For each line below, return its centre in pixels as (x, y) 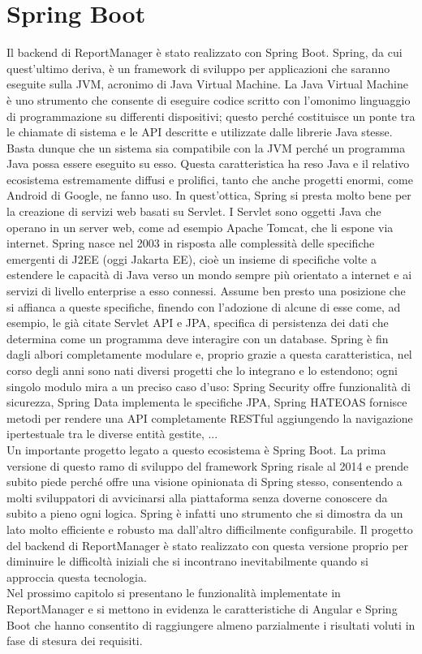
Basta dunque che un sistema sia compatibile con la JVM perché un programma (206, 147)
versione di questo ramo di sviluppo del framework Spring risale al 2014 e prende (208, 465)
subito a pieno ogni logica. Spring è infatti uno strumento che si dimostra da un (205, 513)
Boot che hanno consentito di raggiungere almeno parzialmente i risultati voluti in (211, 624)
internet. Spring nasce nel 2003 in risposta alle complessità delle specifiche (191, 243)
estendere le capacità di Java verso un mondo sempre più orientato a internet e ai (209, 275)
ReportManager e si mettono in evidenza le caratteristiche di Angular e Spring (202, 608)
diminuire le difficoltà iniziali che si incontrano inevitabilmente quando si (187, 561)
